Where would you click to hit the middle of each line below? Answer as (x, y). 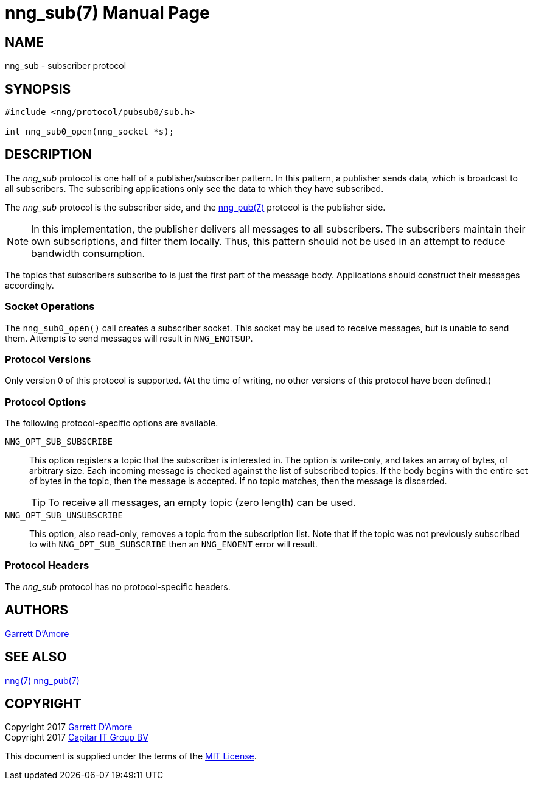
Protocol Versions (48, 359)
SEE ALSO (36, 657)
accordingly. (30, 285)
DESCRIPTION (48, 155)
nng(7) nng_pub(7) (42, 680)
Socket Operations (50, 307)
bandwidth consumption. (88, 253)
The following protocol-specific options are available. (112, 423)
